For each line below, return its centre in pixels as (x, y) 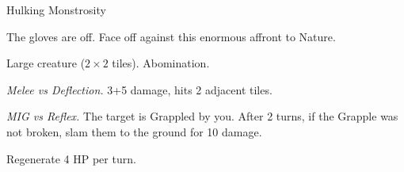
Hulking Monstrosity (56, 10)
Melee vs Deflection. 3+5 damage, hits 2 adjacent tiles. (139, 89)
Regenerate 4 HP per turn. (71, 158)
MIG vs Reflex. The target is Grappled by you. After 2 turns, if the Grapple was (202, 116)
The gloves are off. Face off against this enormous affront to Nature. (171, 36)
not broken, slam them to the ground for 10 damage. (134, 131)
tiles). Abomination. (161, 63)
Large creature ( (46, 63)
